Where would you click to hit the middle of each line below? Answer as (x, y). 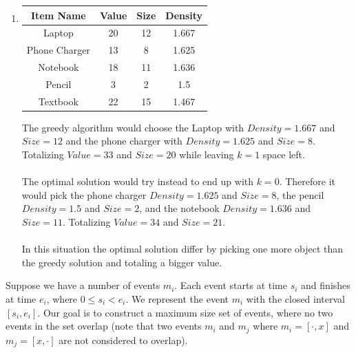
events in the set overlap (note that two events (104, 326)
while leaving (207, 154)
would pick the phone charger (84, 194)
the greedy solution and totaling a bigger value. (122, 262)
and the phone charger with (124, 141)
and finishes (326, 285)
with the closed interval (295, 298)
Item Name (58, 15)
